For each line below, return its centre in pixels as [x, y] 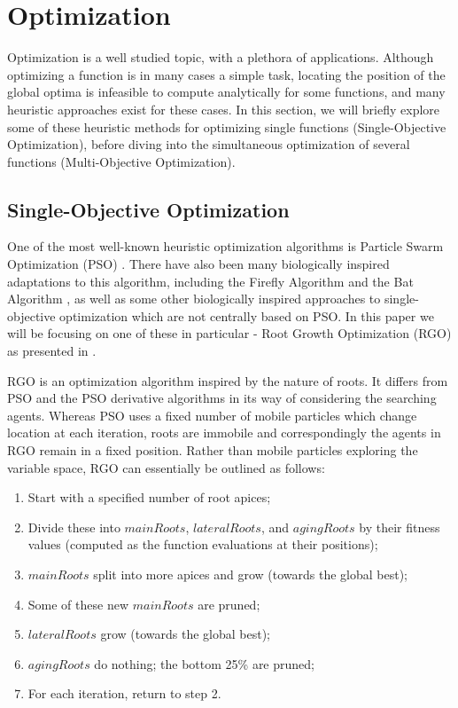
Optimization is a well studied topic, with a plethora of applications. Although [221, 57]
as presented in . [52, 351]
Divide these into [74, 527]
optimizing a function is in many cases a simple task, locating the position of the [226, 74]
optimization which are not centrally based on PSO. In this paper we [247, 315]
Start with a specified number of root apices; [149, 497]
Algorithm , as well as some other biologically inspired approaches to [194, 299]
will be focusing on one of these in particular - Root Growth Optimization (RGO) [229, 333]
